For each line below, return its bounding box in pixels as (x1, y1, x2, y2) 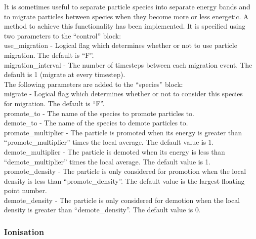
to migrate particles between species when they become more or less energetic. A (4, 11, 249, 21)
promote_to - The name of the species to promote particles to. (4, 108, 194, 118)
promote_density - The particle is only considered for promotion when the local (4, 166, 246, 176)
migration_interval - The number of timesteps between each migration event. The (4, 59, 252, 70)
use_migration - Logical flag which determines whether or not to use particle (4, 40, 237, 50)
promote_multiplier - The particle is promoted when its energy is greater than (4, 127, 242, 137)
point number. (4, 185, 47, 196)
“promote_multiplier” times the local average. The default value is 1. (4, 137, 214, 147)
